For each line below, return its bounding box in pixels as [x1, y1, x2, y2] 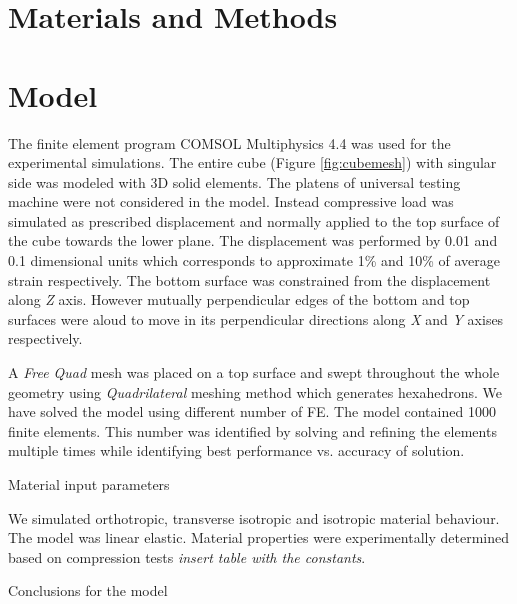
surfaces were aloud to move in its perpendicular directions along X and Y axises [8, 308, 504, 329]
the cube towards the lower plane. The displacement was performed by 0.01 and [8, 230, 498, 251]
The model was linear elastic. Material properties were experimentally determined [8, 527, 509, 548]
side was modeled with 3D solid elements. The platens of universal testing [8, 171, 461, 192]
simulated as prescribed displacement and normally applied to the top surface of [8, 210, 500, 231]
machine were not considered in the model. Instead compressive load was [8, 191, 454, 212]
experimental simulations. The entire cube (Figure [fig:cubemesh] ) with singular [8, 152, 497, 173]
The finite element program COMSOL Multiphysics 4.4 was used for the [8, 132, 451, 153]
